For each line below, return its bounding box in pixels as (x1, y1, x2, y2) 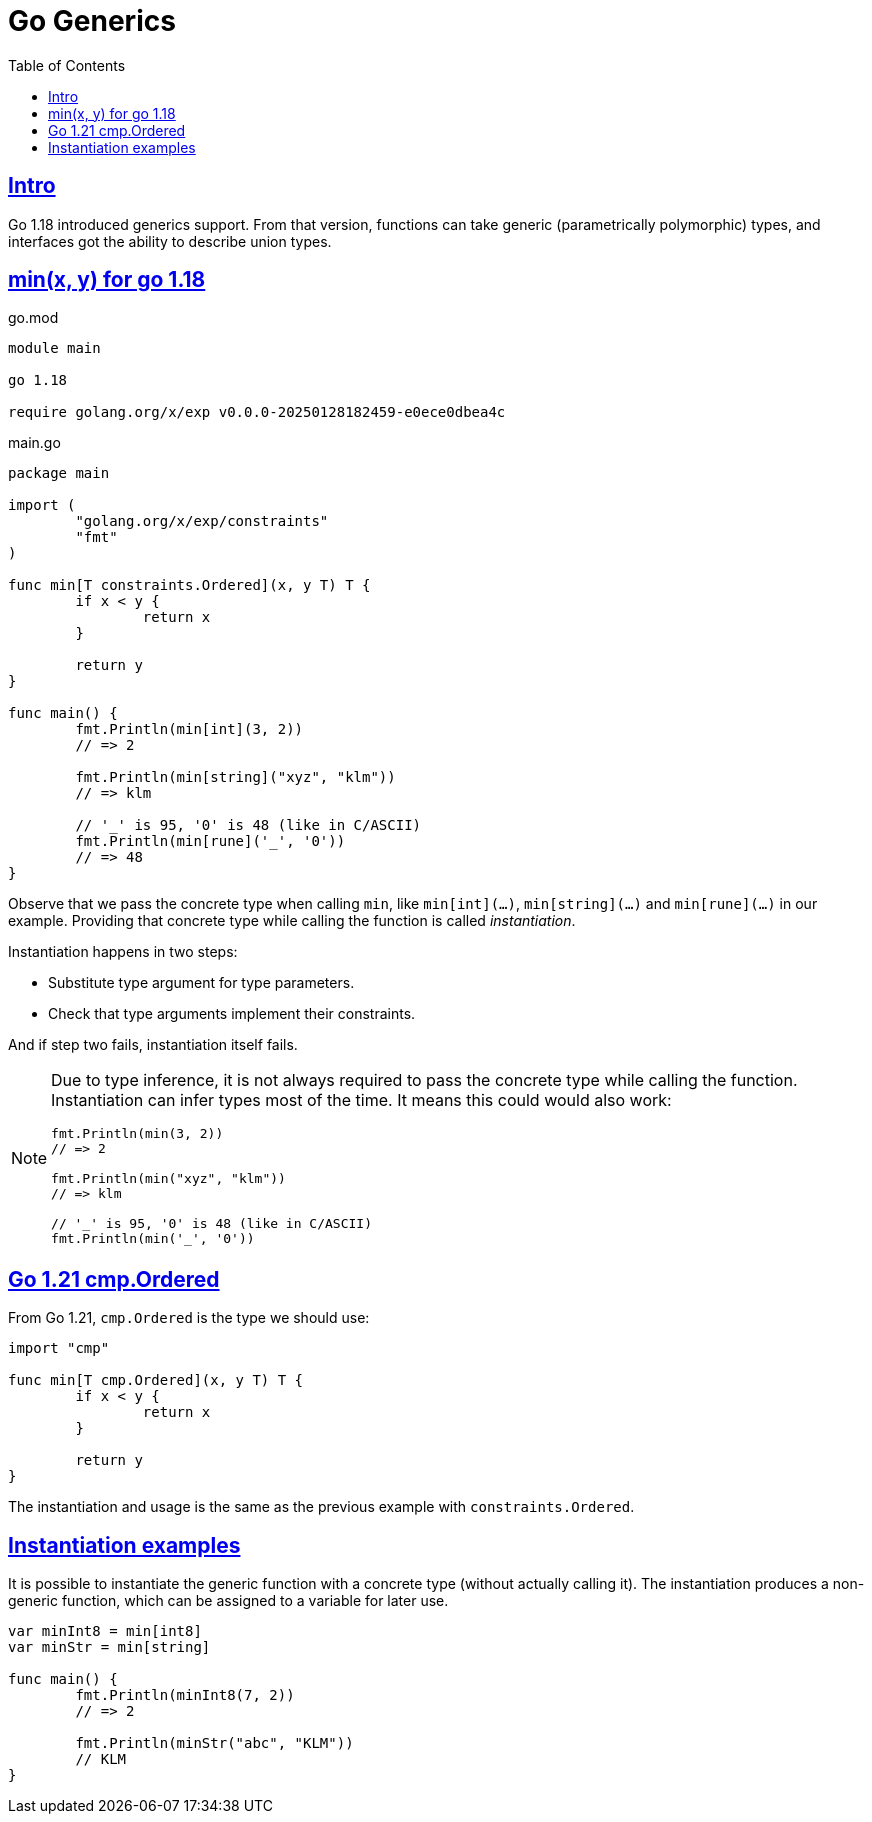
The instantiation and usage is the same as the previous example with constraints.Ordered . (8, 1498, 635, 1516)
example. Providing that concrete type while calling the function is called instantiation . (8, 912, 576, 930)
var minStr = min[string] (8, 1639, 211, 1656)
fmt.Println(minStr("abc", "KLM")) (75, 1735, 354, 1752)
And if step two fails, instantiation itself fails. (8, 1036, 298, 1054)
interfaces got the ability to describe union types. (8, 232, 332, 250)
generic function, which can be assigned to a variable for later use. (8, 1592, 449, 1610)
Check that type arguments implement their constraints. (48, 1005, 416, 1023)
